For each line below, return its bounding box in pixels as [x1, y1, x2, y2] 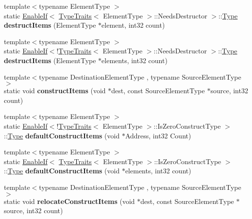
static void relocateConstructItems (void [4, 196, 135, 206]
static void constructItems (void [4, 85, 106, 96]
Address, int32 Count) [125, 130, 191, 140]
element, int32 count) [101, 20, 165, 30]
